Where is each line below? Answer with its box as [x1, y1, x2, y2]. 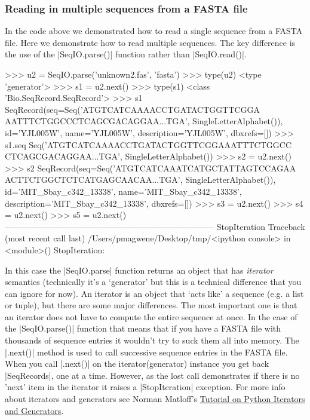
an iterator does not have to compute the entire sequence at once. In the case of [5, 310, 297, 323]
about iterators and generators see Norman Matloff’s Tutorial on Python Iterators [5, 393, 305, 405]
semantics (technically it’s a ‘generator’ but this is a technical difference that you [5, 275, 302, 288]
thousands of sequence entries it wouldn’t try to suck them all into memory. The [5, 334, 299, 347]
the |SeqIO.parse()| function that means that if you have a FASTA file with [5, 322, 281, 335]
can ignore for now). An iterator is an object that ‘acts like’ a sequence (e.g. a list [5, 287, 304, 299]
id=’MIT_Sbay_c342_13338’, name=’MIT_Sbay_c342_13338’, [5, 185, 242, 197]
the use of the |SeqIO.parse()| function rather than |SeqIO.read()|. [5, 48, 247, 60]
